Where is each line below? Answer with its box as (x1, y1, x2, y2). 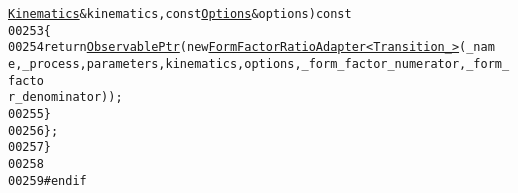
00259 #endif (8, 173, 87, 188)
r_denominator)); (8, 90, 123, 105)
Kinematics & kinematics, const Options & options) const (8, 7, 352, 21)
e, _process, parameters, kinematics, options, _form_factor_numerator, (8, 56, 467, 71)
